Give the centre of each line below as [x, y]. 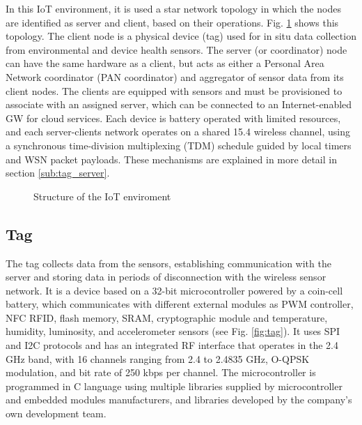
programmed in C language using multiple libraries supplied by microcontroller [174, 386]
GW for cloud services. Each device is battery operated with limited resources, [173, 118]
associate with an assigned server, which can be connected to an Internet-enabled [179, 104]
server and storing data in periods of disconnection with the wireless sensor [166, 277]
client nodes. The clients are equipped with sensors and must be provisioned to [174, 90]
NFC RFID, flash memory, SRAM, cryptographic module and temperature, [167, 317]
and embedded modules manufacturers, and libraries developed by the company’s [179, 400]
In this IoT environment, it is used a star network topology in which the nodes [173, 8]
